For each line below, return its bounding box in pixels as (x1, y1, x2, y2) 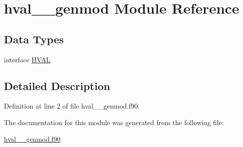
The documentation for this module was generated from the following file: (4, 117, 224, 127)
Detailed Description (4, 78, 111, 93)
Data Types (4, 31, 64, 46)
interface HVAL (4, 54, 51, 64)
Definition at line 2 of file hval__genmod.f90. (4, 101, 140, 111)
